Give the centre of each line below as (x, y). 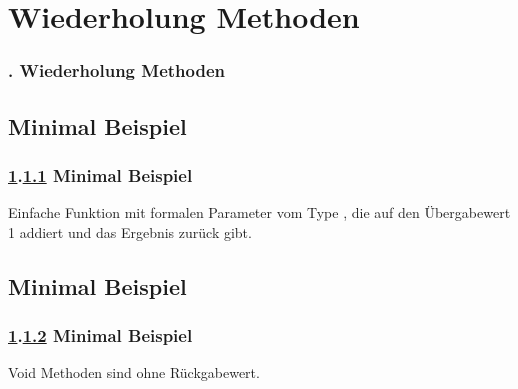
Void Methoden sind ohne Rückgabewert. (134, 372)
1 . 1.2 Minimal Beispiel (100, 335)
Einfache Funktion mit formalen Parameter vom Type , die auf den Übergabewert (259, 212)
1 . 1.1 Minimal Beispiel (100, 174)
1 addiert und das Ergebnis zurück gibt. (130, 231)
